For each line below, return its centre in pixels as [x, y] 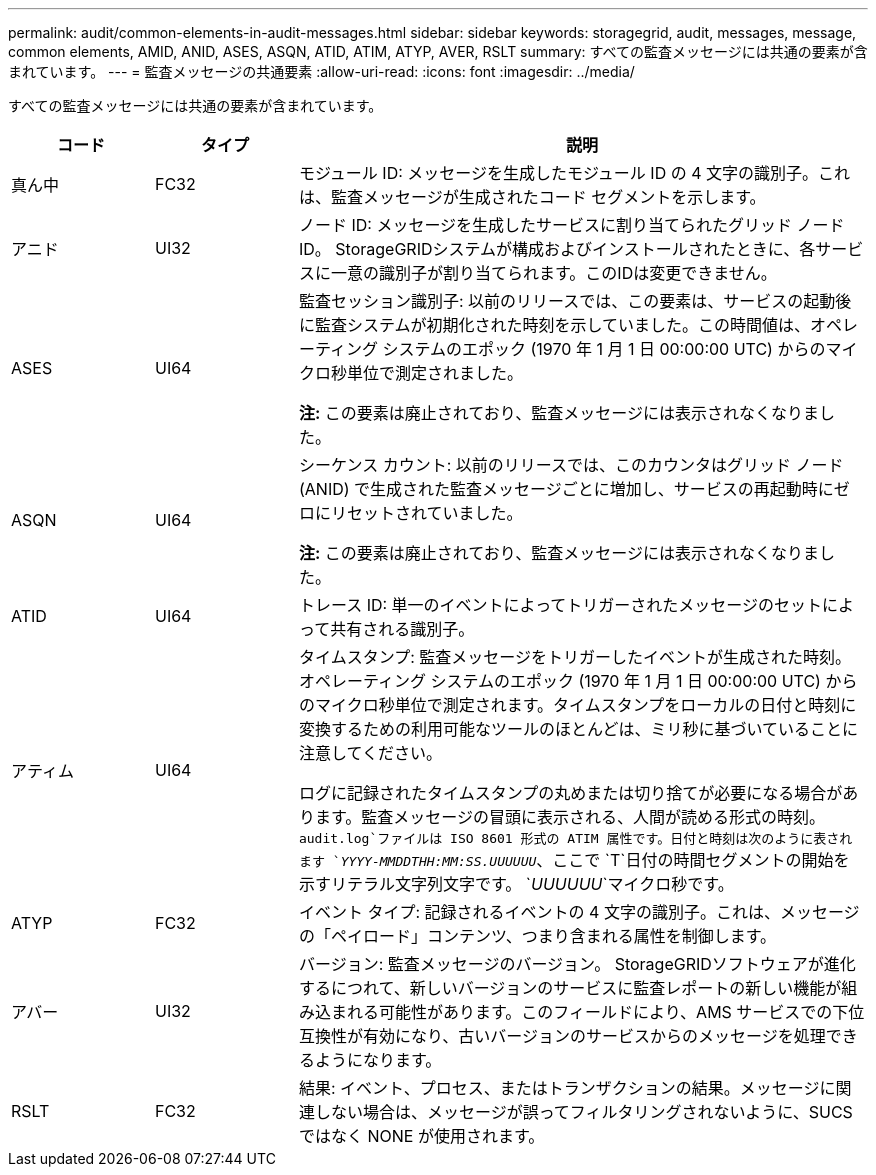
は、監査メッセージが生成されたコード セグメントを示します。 [532, 197]
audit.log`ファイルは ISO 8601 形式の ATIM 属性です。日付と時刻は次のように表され [575, 838]
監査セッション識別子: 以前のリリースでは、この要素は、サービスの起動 [567, 301]
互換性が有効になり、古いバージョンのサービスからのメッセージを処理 [562, 1036]
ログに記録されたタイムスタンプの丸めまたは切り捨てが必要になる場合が [570, 793]
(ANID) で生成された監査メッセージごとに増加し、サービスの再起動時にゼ [574, 489]
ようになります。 [378, 1060]
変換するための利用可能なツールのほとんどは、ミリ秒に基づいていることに [578, 729]
